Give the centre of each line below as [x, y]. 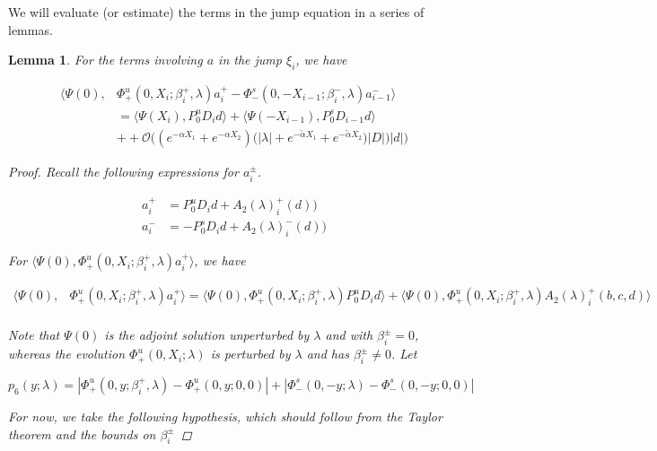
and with [349, 335]
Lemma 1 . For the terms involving [105, 60]
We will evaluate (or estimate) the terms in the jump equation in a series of [216, 12]
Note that [34, 335]
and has [328, 354]
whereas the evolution [67, 354]
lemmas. [31, 29]
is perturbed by [250, 354]
